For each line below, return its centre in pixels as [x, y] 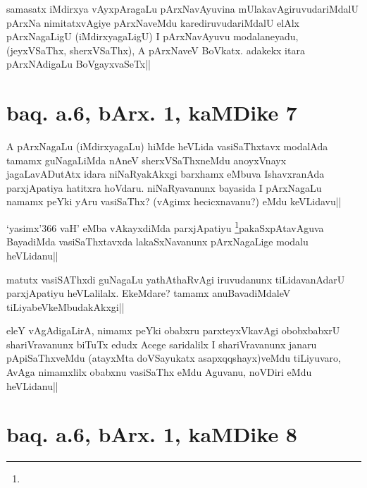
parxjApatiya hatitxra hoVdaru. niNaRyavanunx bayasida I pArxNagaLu [164, 187]
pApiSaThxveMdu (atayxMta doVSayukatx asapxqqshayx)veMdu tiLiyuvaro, [174, 358]
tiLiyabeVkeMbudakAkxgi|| [66, 306]
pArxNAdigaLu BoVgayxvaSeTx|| [79, 64]
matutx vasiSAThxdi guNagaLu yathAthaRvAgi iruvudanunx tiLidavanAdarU [176, 279]
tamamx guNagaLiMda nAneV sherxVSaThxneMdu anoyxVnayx [147, 160]
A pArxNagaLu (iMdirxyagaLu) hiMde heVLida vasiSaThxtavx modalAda [167, 146]
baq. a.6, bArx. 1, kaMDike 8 [152, 434]
